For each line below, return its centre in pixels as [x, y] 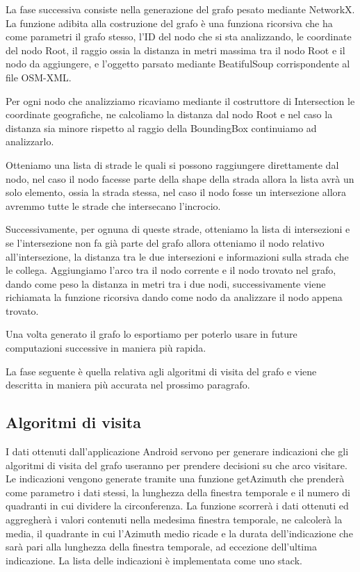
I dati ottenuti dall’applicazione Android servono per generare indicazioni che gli [177, 451]
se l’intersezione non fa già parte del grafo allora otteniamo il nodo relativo [165, 242]
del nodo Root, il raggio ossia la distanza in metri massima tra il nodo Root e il [175, 50]
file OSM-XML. [39, 77]
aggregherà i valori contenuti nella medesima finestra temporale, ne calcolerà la [174, 520]
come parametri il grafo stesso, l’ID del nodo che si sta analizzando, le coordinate [179, 36]
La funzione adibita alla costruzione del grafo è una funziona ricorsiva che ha [169, 23]
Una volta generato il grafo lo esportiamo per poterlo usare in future [152, 334]
